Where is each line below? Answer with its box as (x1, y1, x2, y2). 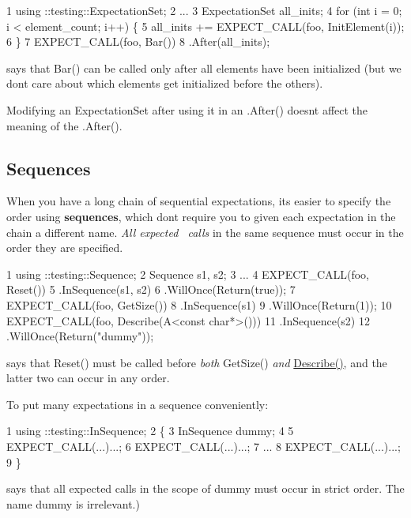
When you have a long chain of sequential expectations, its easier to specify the (6, 193, 391, 209)
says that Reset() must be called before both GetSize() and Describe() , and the (6, 354, 387, 370)
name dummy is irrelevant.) (6, 495, 140, 512)
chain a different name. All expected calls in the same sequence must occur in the (6, 223, 404, 240)
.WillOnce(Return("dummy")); (6, 328, 154, 344)
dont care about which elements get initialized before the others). (6, 75, 323, 92)
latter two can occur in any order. (6, 370, 170, 386)
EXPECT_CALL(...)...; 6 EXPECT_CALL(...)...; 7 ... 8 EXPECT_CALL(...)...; (6, 438, 401, 455)
